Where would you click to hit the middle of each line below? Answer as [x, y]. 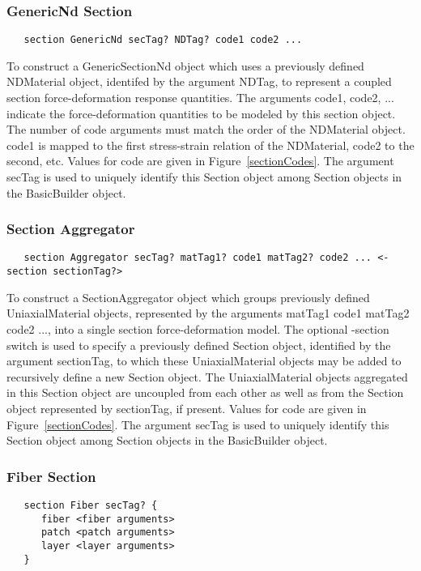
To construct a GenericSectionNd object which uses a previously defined [185, 65]
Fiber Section [51, 476]
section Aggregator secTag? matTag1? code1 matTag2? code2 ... [198, 258]
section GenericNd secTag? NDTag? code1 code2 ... [163, 40]
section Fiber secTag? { [91, 505]
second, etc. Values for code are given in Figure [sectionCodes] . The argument [200, 161]
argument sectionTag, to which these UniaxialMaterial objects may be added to [204, 361]
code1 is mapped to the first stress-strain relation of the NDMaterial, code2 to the [210, 145]
